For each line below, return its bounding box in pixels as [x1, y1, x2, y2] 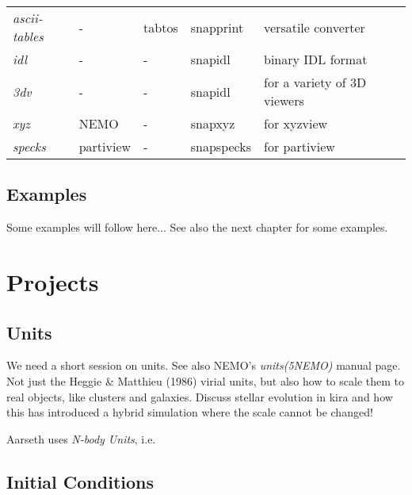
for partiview [264, 137, 335, 155]
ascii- [13, 9, 43, 27]
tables [13, 27, 44, 45]
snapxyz [190, 114, 235, 132]
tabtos [143, 17, 178, 36]
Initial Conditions [6, 469, 154, 493]
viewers [264, 91, 304, 109]
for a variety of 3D [264, 73, 367, 91]
